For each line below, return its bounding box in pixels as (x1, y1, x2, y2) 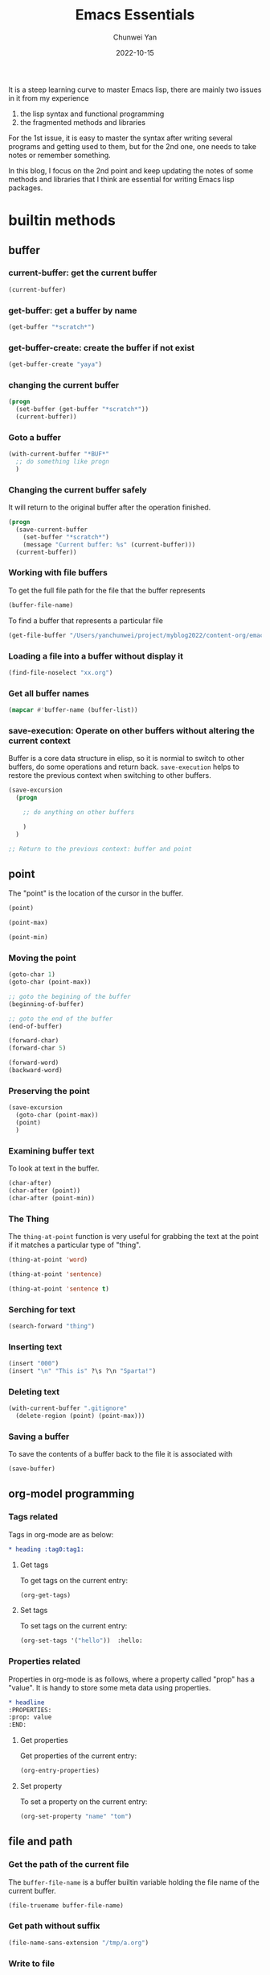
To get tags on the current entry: (19, 1575, 129, 1585)
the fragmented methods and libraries (19, 117, 146, 127)
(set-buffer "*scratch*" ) (22, 533, 110, 541)
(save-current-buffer (15, 526, 88, 534)
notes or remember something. (8, 150, 111, 160)
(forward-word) (8, 1058, 59, 1067)
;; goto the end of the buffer (8, 1014, 113, 1023)
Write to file (8, 1957, 55, 1969)
